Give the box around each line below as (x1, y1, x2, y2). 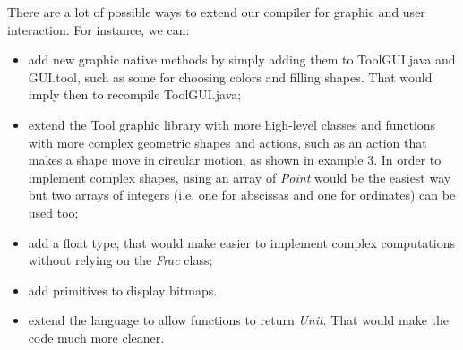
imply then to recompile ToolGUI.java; (28, 85, 242, 104)
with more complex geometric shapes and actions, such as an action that (28, 132, 427, 151)
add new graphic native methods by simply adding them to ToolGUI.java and (28, 50, 456, 69)
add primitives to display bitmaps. (28, 280, 218, 299)
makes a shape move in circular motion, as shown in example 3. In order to (28, 150, 442, 169)
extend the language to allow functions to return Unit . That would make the (28, 311, 449, 329)
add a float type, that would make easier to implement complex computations (28, 233, 455, 252)
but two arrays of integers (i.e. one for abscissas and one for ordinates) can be (28, 185, 456, 204)
